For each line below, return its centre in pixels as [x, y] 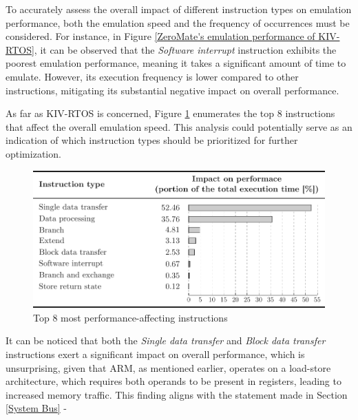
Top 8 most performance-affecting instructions [130, 317]
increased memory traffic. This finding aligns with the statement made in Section [177, 394]
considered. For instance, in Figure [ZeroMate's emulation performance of [160, 36]
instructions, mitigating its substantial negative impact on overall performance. [172, 90]
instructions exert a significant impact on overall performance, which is [155, 354]
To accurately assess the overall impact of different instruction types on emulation [179, 9]
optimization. [33, 153]
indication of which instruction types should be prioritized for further [152, 140]
